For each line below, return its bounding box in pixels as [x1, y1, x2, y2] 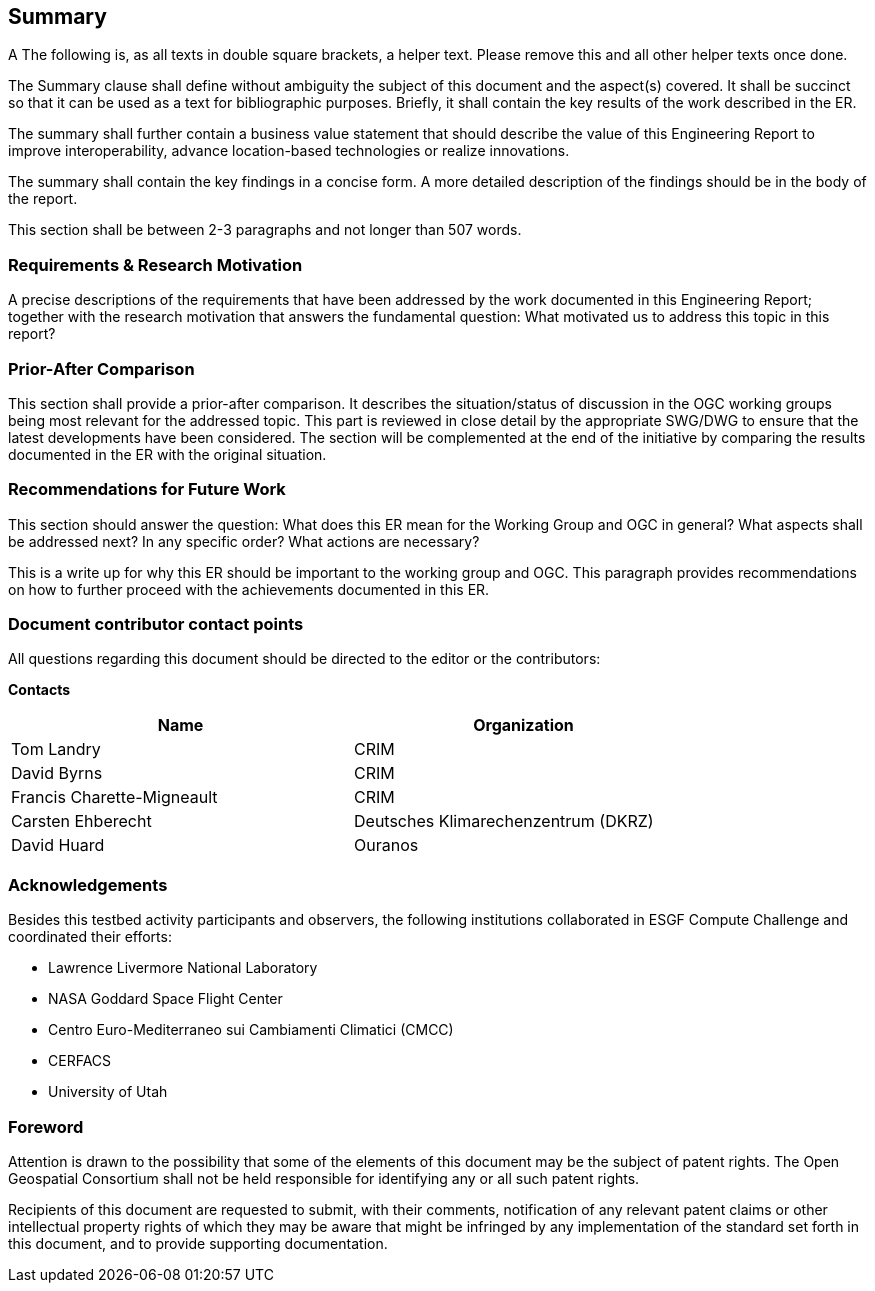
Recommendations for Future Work [8, 479, 286, 500]
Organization [473, 715, 574, 736]
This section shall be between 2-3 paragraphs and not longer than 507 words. [8, 221, 522, 239]
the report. [8, 190, 78, 208]
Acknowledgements [8, 874, 168, 895]
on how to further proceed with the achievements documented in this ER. [8, 580, 490, 598]
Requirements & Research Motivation [8, 254, 303, 275]
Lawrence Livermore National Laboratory [48, 959, 318, 977]
